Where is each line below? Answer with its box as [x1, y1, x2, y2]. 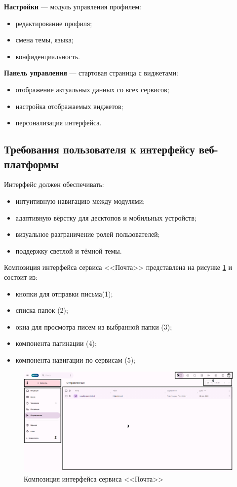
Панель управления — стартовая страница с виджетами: [4, 68, 178, 78]
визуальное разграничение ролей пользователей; [15, 229, 160, 239]
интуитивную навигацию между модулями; [15, 195, 145, 206]
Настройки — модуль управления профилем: [4, 1, 141, 11]
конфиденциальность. [15, 51, 80, 61]
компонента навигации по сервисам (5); [15, 354, 135, 365]
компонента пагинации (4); [15, 338, 97, 348]
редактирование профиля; [15, 18, 92, 28]
